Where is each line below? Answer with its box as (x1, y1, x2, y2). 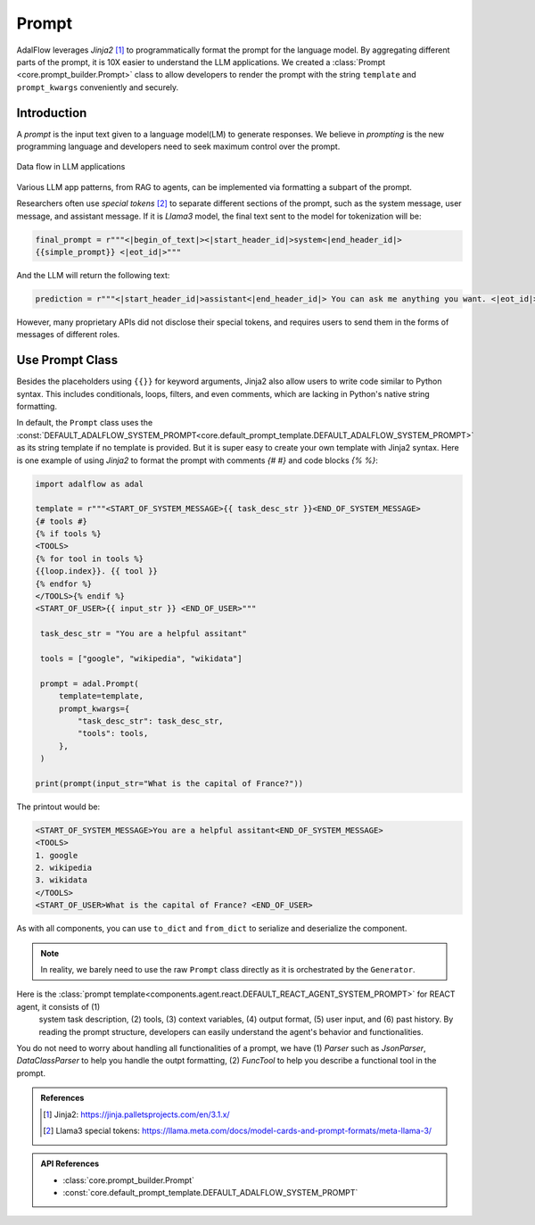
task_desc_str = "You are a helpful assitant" (40, 629, 247, 639)
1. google (35, 850, 78, 860)
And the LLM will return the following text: (16, 269, 170, 280)
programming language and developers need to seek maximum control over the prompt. (16, 141, 341, 152)
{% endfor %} (35, 578, 93, 589)
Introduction (16, 105, 87, 120)
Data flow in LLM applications (16, 161, 126, 172)
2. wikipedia (35, 863, 93, 873)
